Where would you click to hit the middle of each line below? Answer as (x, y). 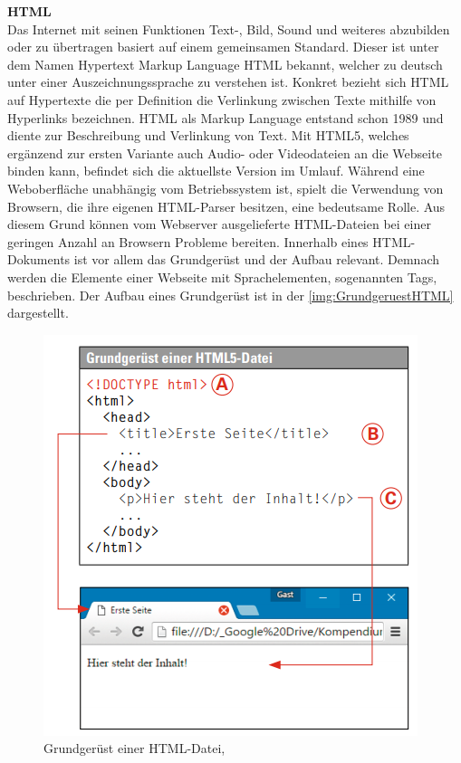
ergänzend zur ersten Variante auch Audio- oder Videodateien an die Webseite (225, 153)
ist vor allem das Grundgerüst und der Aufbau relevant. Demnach (257, 259)
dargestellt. (38, 313)
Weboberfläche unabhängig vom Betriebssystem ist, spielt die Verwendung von (226, 188)
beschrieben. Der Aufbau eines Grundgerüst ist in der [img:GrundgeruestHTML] (230, 295)
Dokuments (39, 259)
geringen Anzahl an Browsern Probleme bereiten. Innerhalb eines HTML (209, 241)
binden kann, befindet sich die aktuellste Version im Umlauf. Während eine (216, 171)
